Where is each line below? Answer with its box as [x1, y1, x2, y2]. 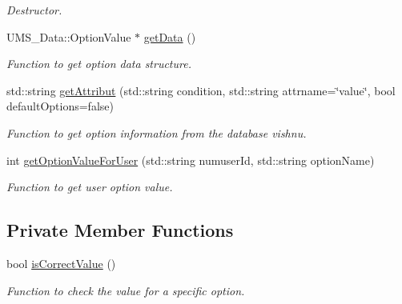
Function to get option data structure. [6, 55, 191, 72]
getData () [143, 28, 196, 45]
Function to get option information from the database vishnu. [6, 124, 307, 141]
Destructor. [6, 2, 62, 18]
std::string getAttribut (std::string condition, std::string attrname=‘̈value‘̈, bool [6, 82, 396, 98]
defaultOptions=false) [6, 98, 114, 114]
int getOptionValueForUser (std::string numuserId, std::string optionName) [6, 151, 375, 168]
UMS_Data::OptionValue [6, 28, 131, 45]
